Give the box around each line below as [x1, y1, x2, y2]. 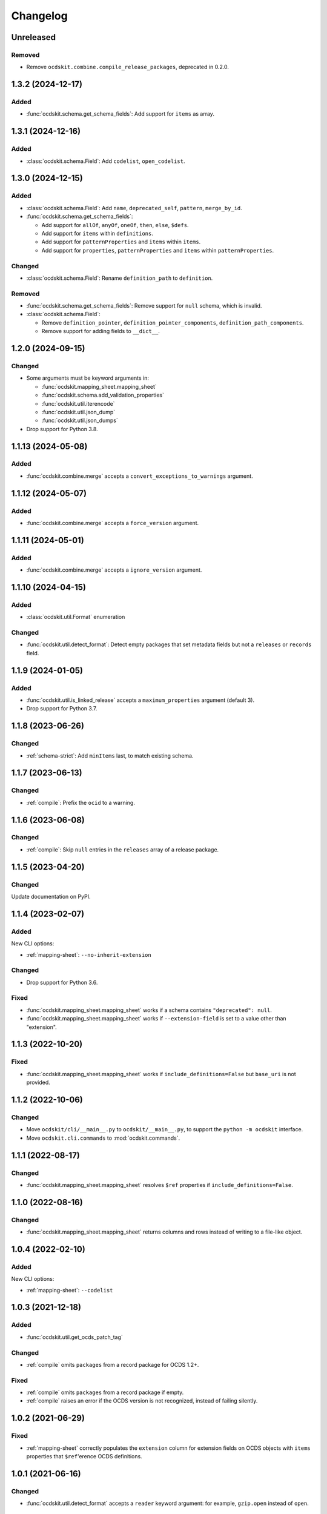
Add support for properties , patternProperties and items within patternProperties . [41, 246, 274, 254]
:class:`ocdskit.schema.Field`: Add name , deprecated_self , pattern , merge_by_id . [26, 204, 242, 211]
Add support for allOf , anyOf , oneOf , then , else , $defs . [41, 221, 189, 228]
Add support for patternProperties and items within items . [41, 238, 201, 245]
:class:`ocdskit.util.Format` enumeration [26, 613, 125, 621]
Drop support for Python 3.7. [26, 705, 97, 712]
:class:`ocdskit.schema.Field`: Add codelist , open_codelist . [26, 157, 185, 165]
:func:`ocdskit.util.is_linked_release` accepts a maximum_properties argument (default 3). [26, 696, 254, 704]
